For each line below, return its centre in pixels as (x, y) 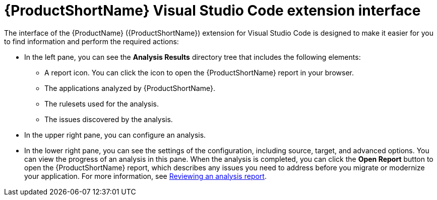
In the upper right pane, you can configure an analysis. (115, 135)
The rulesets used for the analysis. (102, 104)
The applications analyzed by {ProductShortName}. (130, 88)
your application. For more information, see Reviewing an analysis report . (145, 176)
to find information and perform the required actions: (91, 41)
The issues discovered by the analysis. (109, 119)
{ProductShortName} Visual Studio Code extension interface (212, 11)
